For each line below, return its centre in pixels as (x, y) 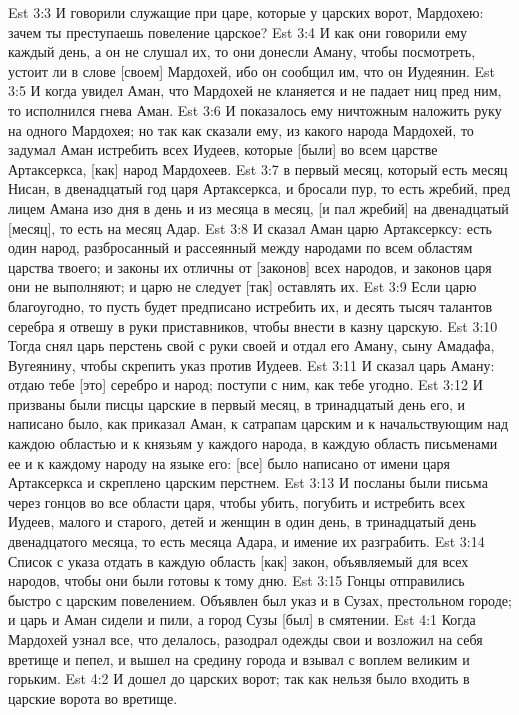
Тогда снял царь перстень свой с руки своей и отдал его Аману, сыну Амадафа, (251, 345)
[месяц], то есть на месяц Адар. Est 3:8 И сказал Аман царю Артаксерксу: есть (250, 227)
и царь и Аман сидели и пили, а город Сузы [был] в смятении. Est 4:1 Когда (242, 619)
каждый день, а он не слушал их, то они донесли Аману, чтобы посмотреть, (242, 51)
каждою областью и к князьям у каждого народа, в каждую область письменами (253, 443)
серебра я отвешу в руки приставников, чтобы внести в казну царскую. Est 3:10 (253, 325)
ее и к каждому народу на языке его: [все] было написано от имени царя (229, 462)
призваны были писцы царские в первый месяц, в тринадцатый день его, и (236, 403)
